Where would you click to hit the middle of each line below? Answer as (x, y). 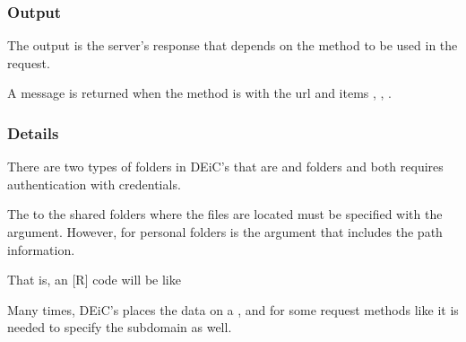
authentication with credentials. (94, 184)
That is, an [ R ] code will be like (94, 280)
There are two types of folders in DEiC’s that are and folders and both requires (225, 167)
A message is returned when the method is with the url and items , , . (200, 93)
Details (33, 132)
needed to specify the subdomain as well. (120, 327)
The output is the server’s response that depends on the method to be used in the (233, 45)
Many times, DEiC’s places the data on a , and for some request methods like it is (233, 309)
